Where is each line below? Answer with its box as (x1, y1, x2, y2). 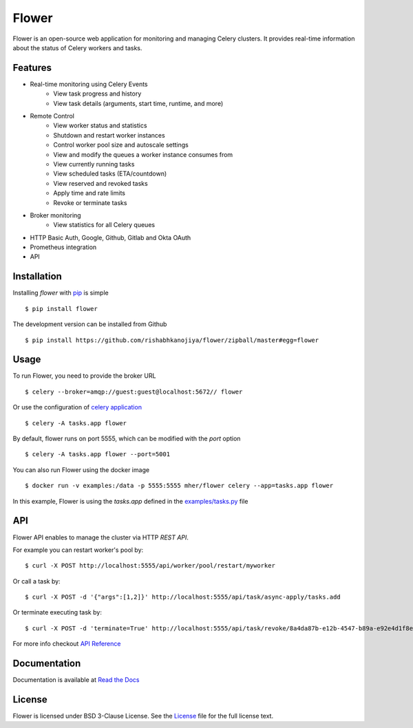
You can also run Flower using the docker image (12, 465, 150, 474)
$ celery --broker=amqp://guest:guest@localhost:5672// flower (25, 387, 243, 396)
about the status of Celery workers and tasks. (12, 43, 142, 52)
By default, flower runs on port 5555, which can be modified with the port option (12, 434, 241, 443)
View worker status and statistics (53, 121, 147, 130)
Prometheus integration (30, 243, 97, 251)
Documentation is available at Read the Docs (12, 676, 140, 684)
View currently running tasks (53, 160, 135, 168)
